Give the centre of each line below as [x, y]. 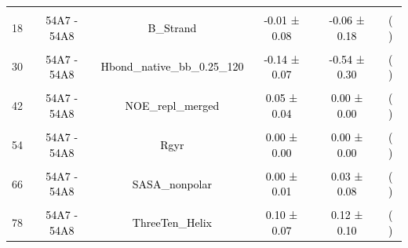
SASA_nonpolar [172, 183]
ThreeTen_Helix [172, 222]
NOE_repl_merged [172, 106]
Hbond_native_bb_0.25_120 [172, 66]
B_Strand [172, 27]
